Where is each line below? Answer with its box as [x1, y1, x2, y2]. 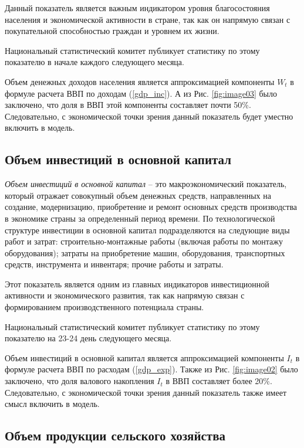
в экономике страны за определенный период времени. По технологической [5, 212, 275, 224]
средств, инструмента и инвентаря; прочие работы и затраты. [5, 258, 224, 270]
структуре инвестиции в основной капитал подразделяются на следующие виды [5, 223, 290, 236]
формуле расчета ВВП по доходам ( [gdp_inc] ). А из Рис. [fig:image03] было [5, 87, 277, 99]
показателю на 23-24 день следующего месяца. [5, 332, 172, 344]
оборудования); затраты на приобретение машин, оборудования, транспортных [5, 246, 285, 259]
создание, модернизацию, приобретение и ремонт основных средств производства [5, 201, 298, 213]
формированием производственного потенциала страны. [5, 301, 204, 313]
